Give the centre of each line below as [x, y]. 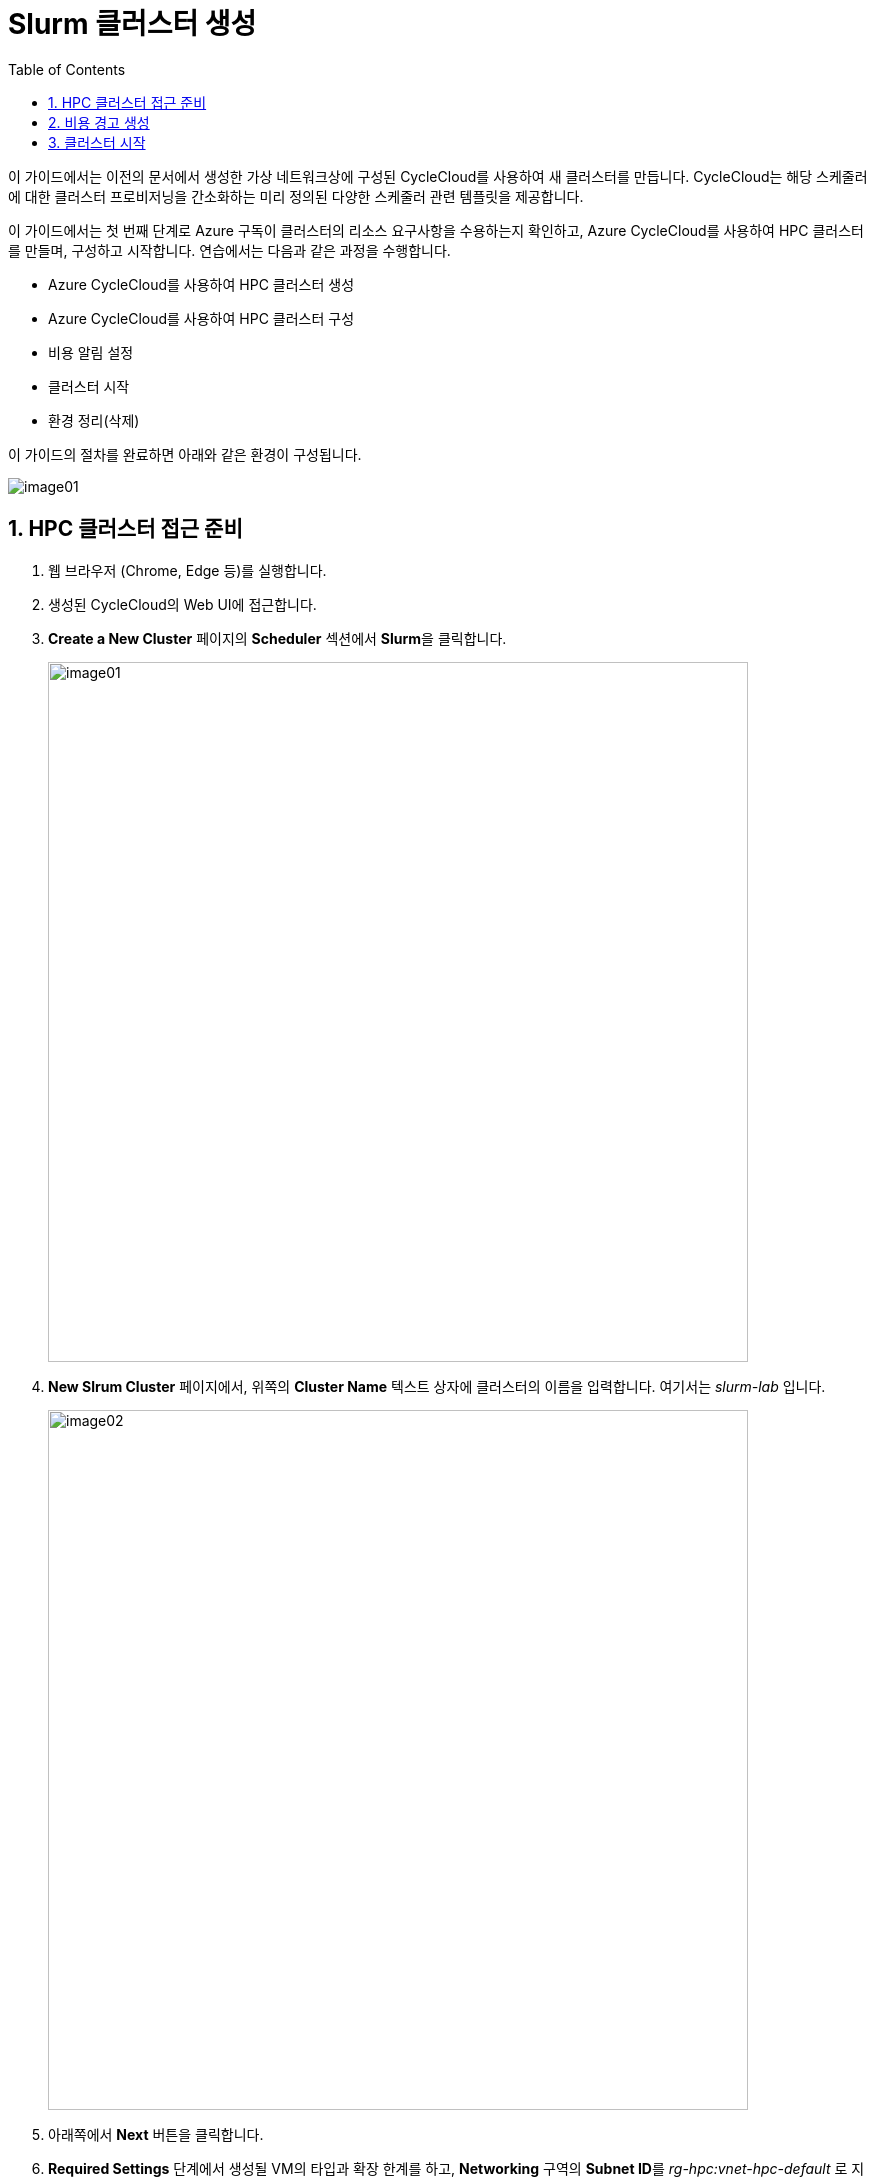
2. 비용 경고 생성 [99, 122]
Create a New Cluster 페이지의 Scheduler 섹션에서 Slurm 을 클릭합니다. [277, 638]
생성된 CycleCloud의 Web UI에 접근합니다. [182, 604]
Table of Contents [67, 69]
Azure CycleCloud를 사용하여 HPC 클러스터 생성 [201, 284]
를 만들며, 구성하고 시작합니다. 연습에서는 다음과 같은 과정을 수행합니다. [229, 250]
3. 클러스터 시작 [97, 142]
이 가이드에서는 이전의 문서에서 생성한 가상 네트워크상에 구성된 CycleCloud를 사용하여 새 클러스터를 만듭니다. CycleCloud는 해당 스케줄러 [438, 176]
